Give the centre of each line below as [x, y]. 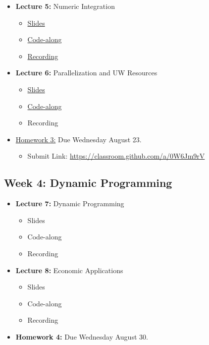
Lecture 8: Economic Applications [69, 270]
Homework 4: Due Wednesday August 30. [82, 336]
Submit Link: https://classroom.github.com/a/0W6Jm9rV [116, 156]
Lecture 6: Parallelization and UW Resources [86, 73]
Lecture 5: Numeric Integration [65, 6]
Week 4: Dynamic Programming [88, 183]
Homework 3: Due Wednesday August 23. [78, 139]
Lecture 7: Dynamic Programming [70, 203]
